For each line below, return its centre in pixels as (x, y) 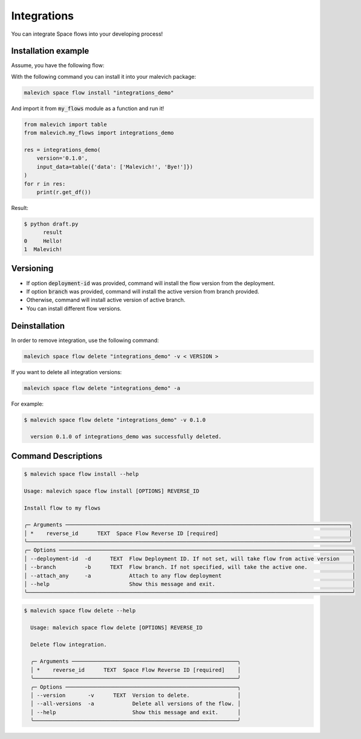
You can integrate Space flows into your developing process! (87, 34)
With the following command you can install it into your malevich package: (104, 76)
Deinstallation (38, 326)
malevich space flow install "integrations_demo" (99, 93)
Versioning (32, 268)
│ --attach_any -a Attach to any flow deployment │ (190, 576)
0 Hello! (43, 241)
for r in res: (45, 184)
